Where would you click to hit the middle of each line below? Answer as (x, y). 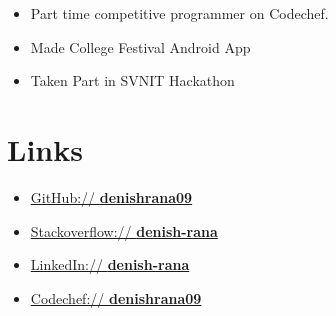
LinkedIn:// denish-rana (110, 264)
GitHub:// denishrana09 (111, 196)
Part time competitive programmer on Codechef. (179, 13)
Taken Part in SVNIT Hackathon (132, 80)
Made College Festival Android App (140, 46)
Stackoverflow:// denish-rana (124, 230)
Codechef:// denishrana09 (116, 297)
